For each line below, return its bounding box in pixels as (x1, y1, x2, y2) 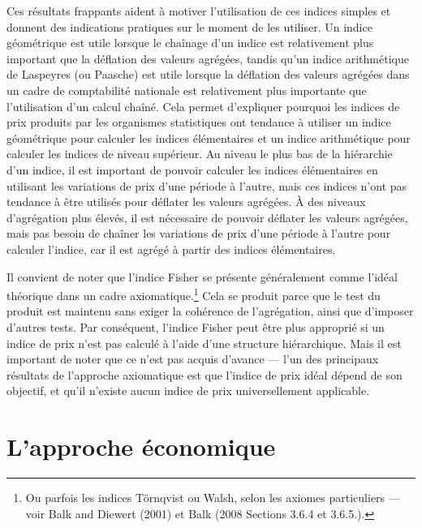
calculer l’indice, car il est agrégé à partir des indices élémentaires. (6, 240, 336, 257)
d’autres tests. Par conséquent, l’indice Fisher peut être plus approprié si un (6, 318, 385, 335)
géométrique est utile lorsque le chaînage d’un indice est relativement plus (6, 34, 374, 51)
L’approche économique (6, 430, 276, 463)
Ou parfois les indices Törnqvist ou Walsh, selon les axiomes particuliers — (25, 489, 400, 506)
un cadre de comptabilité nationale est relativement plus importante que (6, 81, 367, 98)
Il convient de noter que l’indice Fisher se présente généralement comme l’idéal (6, 268, 398, 285)
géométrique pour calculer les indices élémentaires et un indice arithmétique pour (6, 129, 411, 146)
